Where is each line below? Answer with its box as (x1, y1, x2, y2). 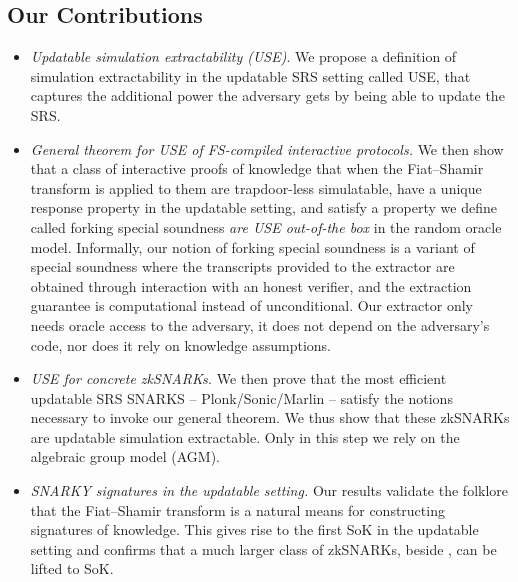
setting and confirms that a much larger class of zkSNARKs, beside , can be (30, 538, 497, 559)
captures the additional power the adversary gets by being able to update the (30, 85, 505, 106)
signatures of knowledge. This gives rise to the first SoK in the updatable (30, 519, 479, 540)
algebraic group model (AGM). (30, 446, 220, 467)
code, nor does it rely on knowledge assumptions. (30, 334, 332, 355)
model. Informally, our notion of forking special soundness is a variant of (30, 236, 475, 257)
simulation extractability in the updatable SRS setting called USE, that (30, 65, 471, 86)
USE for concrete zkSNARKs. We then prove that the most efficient (30, 368, 447, 389)
